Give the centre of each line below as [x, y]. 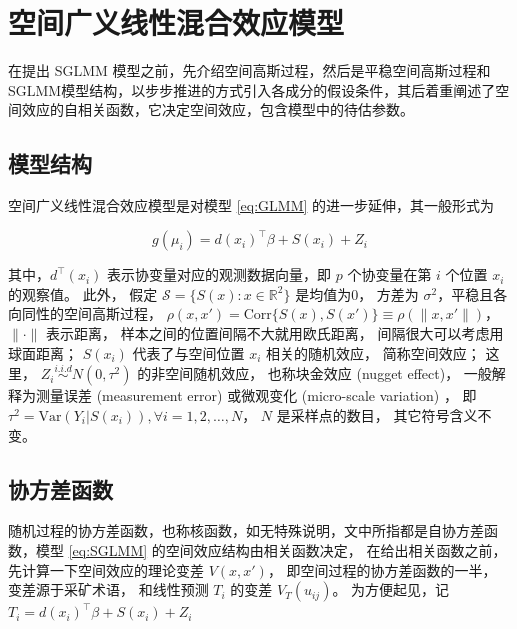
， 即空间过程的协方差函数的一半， [382, 569]
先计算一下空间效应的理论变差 [106, 569]
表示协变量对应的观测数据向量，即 [219, 274]
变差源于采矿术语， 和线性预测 [108, 589]
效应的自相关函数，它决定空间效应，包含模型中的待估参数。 [217, 109]
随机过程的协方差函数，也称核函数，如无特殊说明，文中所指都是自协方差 [246, 530]
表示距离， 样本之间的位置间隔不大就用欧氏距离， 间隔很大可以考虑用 [275, 332]
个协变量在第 [389, 274]
